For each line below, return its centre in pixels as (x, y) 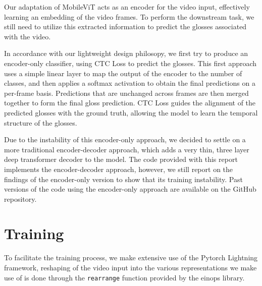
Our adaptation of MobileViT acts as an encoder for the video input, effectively (127, 7)
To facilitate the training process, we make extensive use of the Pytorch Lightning (131, 258)
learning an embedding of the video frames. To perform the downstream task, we (129, 16)
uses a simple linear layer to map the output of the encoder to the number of (123, 73)
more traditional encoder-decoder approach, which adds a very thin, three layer (127, 149)
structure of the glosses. (41, 122)
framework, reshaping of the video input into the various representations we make (130, 267)
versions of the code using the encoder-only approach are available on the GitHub (130, 189)
